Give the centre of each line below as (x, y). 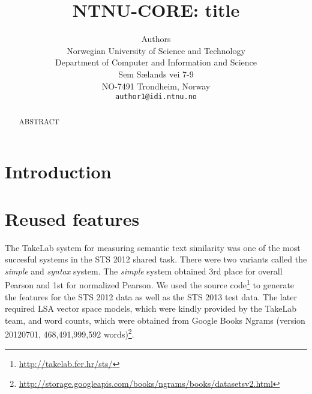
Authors (156, 39)
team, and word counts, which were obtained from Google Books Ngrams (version (155, 320)
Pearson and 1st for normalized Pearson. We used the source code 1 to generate (150, 284)
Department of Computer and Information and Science (156, 62)
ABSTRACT (39, 121)
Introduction (58, 171)
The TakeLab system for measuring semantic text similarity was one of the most (153, 247)
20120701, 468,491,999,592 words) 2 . (70, 333)
